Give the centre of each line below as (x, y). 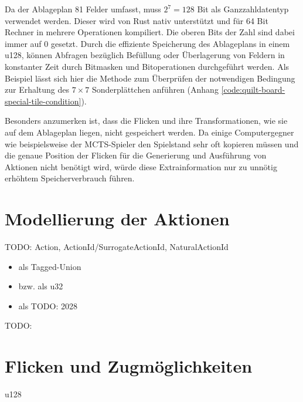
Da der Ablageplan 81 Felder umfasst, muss (83, 9)
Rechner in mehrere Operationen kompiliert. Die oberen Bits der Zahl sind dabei (150, 32)
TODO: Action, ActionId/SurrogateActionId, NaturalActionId (117, 247)
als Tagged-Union (50, 266)
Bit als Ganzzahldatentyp (243, 9)
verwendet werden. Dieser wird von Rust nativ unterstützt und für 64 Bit (137, 20)
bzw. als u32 (41, 286)
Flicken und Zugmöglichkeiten (129, 366)
